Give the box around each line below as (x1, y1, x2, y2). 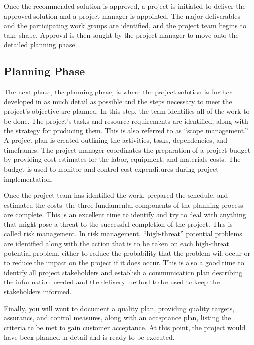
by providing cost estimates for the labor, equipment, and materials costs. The (4, 154, 241, 164)
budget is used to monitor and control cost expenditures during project (4, 163, 219, 174)
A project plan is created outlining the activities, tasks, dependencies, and (4, 135, 227, 145)
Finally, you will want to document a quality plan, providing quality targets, (4, 303, 235, 313)
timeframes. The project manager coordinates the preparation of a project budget (4, 144, 251, 155)
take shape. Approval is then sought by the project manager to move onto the (4, 30, 239, 40)
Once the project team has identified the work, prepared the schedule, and (4, 190, 228, 200)
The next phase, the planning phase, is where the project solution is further (4, 87, 232, 97)
